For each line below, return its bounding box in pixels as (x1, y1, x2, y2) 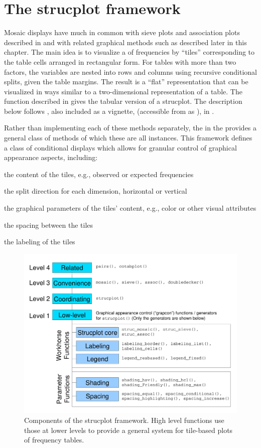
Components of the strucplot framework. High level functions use (24, 414, 224, 425)
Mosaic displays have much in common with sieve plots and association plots (4, 27, 240, 38)
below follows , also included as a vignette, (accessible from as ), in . (4, 105, 214, 116)
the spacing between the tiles (4, 219, 93, 230)
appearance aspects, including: (4, 152, 98, 163)
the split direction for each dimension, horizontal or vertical (4, 186, 187, 196)
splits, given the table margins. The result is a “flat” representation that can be (4, 76, 248, 87)
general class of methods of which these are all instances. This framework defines (4, 132, 252, 143)
